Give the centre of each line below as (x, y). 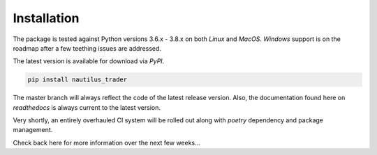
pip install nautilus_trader (77, 80)
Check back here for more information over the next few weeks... (106, 142)
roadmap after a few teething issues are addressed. (87, 48)
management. (33, 130)
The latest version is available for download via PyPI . (89, 61)
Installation (46, 18)
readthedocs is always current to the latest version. (87, 107)
